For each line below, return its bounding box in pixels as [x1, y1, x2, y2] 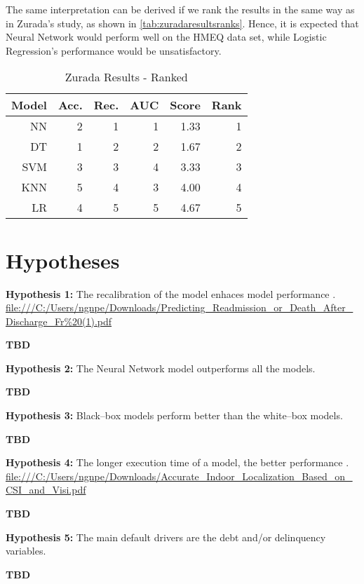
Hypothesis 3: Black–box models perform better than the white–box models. [6, 408, 343, 423]
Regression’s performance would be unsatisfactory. [6, 43, 222, 57]
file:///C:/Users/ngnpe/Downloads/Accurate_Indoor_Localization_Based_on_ [6, 468, 353, 483]
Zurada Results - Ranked [65, 69, 188, 86]
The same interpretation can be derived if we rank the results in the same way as [6, 2, 355, 16]
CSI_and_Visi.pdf [6, 482, 86, 497]
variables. [6, 543, 46, 558]
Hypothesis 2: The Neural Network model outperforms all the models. [6, 360, 316, 375]
